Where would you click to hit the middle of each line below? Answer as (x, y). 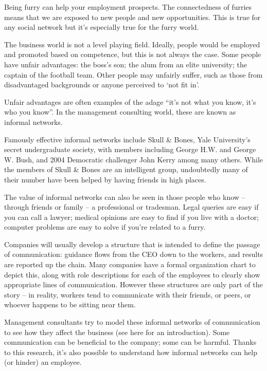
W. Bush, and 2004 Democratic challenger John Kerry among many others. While (133, 159)
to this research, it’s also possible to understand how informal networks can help (131, 352)
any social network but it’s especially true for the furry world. (102, 27)
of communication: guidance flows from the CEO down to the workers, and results (134, 254)
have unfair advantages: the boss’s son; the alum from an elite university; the (126, 64)
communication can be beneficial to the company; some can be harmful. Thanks (130, 342)
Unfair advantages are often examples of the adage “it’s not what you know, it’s (130, 101)
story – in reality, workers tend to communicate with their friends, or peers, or (128, 294)
